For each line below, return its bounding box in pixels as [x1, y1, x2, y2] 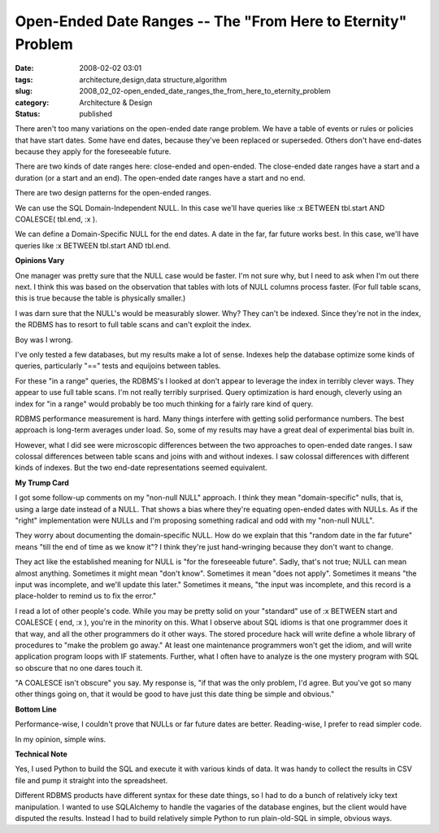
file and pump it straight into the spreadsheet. [15, 775, 168, 785]
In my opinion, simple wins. [15, 734, 106, 744]
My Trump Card [15, 477, 69, 488]
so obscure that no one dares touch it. [15, 663, 143, 673]
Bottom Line [15, 704, 57, 714]
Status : [15, 108, 41, 118]
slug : [15, 86, 33, 96]
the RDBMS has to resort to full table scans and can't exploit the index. [15, 320, 252, 330]
